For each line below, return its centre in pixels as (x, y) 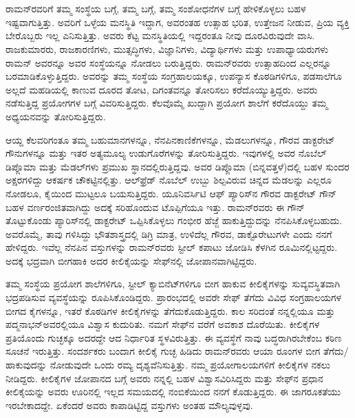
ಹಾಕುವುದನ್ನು (26, 365)
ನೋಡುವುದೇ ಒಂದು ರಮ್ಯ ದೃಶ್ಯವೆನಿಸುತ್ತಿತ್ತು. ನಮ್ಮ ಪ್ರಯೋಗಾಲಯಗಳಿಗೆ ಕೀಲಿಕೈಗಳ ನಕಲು (190, 365)
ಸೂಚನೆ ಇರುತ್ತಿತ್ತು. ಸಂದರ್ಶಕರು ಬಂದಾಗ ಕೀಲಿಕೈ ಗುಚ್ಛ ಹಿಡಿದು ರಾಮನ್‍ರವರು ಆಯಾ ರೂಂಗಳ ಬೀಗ (163, 351)
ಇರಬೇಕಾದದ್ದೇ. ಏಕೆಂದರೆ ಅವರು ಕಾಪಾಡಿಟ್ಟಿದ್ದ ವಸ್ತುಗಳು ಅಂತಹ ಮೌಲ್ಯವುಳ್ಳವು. (129, 405)
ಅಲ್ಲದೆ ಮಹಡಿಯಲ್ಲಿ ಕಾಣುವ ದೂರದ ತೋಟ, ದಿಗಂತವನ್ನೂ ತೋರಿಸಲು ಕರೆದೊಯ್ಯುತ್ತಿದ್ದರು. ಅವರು (162, 89)
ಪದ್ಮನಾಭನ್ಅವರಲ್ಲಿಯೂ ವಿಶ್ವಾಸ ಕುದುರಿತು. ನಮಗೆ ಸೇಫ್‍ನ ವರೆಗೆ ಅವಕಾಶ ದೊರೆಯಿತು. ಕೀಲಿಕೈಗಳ (163, 324)
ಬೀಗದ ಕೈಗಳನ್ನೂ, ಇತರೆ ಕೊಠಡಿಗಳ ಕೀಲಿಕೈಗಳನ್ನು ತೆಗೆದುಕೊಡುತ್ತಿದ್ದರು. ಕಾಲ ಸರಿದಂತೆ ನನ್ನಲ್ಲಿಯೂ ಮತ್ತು (170, 310)
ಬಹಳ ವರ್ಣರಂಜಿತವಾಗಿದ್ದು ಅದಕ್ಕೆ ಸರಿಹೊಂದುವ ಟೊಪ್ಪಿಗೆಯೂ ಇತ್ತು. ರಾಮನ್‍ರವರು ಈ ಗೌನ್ (155, 207)
